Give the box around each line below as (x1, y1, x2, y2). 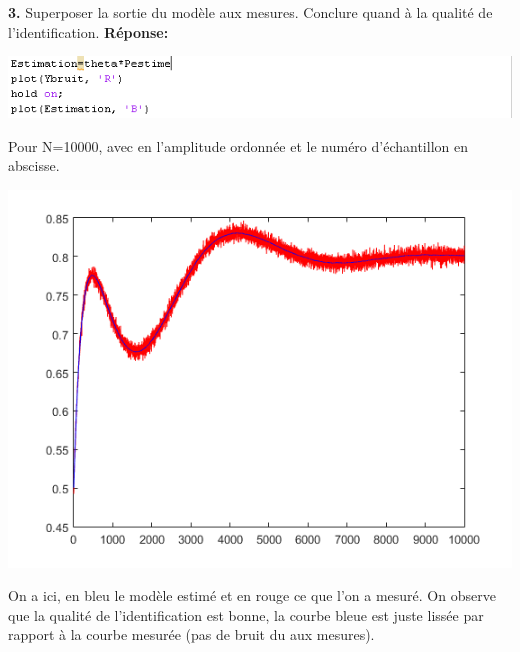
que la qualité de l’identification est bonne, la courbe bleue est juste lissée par (8, 604, 484, 625)
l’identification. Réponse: (8, 21, 169, 42)
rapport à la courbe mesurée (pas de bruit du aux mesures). (8, 624, 375, 645)
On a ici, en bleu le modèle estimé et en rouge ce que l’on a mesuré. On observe (8, 585, 496, 606)
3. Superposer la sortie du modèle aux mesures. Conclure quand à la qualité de (8, 2, 493, 22)
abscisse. (8, 155, 60, 176)
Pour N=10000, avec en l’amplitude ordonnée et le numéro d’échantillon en (8, 135, 468, 156)
